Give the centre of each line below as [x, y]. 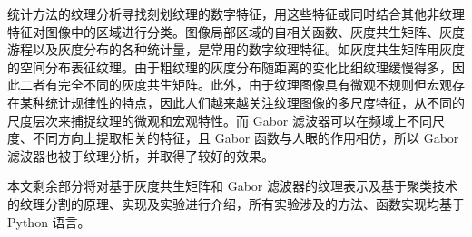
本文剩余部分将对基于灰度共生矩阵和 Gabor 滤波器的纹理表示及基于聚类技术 [232, 186]
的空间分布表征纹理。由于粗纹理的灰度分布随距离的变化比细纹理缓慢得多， [230, 66]
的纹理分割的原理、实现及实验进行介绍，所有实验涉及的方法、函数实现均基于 [236, 203]
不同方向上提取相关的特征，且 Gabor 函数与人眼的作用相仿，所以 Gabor [246, 138]
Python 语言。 [49, 221]
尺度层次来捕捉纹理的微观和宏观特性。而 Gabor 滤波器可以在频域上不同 [220, 120]
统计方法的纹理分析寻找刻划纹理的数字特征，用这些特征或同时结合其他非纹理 [236, 14]
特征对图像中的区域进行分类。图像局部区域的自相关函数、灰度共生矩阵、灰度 [236, 31]
